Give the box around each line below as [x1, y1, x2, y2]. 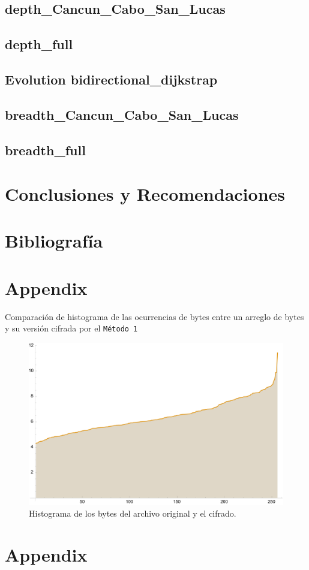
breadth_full [5, 140, 86, 159]
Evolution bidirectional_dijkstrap [5, 70, 218, 88]
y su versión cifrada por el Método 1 [5, 322, 138, 334]
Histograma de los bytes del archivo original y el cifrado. [29, 507, 236, 520]
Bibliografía [5, 228, 103, 253]
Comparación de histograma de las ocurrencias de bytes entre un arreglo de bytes [5, 310, 304, 322]
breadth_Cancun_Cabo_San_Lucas [5, 105, 239, 123]
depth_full [5, 35, 73, 53]
